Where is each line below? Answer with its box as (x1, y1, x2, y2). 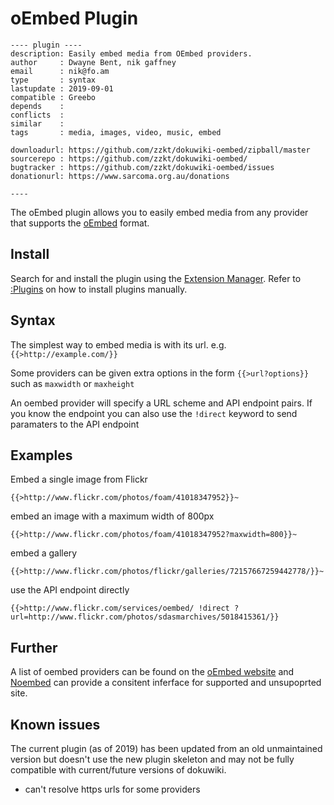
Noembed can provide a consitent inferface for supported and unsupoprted (10, 677, 322, 689)
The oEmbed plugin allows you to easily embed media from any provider (10, 206, 309, 218)
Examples (10, 447, 73, 464)
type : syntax (10, 75, 97, 85)
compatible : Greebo (10, 92, 97, 102)
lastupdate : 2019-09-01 (10, 83, 114, 94)
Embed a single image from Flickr (10, 473, 148, 486)
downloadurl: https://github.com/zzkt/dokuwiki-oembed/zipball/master (10, 145, 311, 155)
